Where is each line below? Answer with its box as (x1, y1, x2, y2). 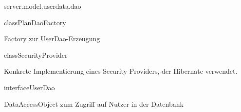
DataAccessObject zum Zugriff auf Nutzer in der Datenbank (4, 98, 184, 109)
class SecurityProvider (4, 49, 68, 60)
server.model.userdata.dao (4, 1, 81, 11)
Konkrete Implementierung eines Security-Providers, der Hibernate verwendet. (4, 66, 238, 76)
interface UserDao (4, 82, 55, 92)
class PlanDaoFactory (4, 17, 66, 27)
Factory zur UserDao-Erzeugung (4, 33, 100, 44)
